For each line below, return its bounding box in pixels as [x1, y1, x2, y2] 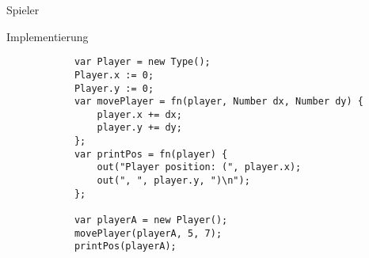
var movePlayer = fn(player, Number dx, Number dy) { [74, 96, 364, 108]
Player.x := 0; [74, 69, 154, 81]
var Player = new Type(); [74, 56, 211, 68]
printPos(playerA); [74, 241, 177, 252]
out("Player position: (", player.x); [97, 161, 302, 173]
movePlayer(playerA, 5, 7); [74, 227, 223, 239]
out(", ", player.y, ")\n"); [97, 175, 250, 187]
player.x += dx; [97, 108, 182, 120]
